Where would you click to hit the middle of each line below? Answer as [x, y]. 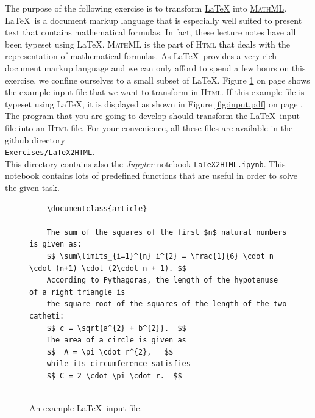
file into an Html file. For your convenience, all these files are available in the [149, 127]
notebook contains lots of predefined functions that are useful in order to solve [151, 175]
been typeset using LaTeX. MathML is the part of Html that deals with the [147, 44]
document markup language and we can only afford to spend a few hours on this [155, 67]
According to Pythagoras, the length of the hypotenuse [162, 280]
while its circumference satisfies [119, 364]
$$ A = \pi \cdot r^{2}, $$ [110, 352]
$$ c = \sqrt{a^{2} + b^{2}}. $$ [116, 328]
